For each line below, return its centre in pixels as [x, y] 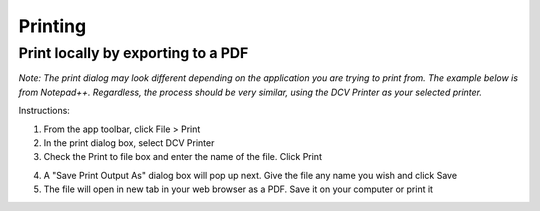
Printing [52, 26]
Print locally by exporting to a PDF [133, 53]
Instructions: [44, 111]
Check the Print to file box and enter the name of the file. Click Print [182, 157]
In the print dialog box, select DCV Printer [129, 142]
